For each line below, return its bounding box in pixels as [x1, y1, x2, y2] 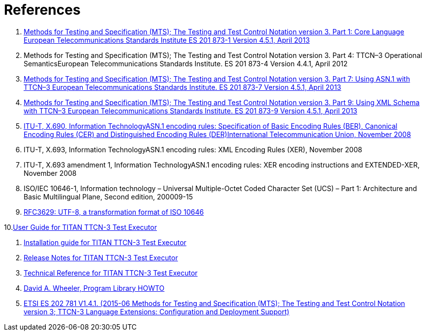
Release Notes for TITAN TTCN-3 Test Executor [24, 253, 178, 262]
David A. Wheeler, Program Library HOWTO [24, 283, 165, 292]
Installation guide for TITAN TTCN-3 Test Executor [24, 238, 186, 247]
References [4, 1, 81, 18]
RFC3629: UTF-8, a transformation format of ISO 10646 [24, 207, 204, 216]
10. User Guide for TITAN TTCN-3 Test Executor [4, 223, 157, 231]
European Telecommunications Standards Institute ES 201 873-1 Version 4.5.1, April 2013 [24, 35, 310, 44]
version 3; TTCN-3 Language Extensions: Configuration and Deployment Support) [24, 307, 290, 316]
